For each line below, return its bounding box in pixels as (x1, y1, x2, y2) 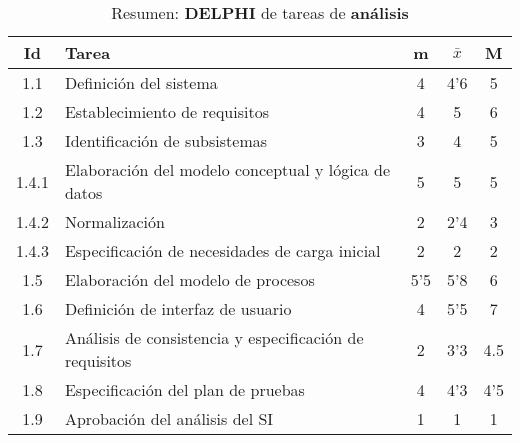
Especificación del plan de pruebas (64, 378, 305, 401)
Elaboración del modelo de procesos (64, 268, 315, 291)
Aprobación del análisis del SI (64, 407, 274, 430)
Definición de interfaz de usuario (64, 297, 292, 320)
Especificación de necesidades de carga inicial (64, 239, 381, 262)
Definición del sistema (64, 71, 218, 94)
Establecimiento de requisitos (64, 100, 269, 123)
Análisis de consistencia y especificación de (64, 326, 364, 349)
